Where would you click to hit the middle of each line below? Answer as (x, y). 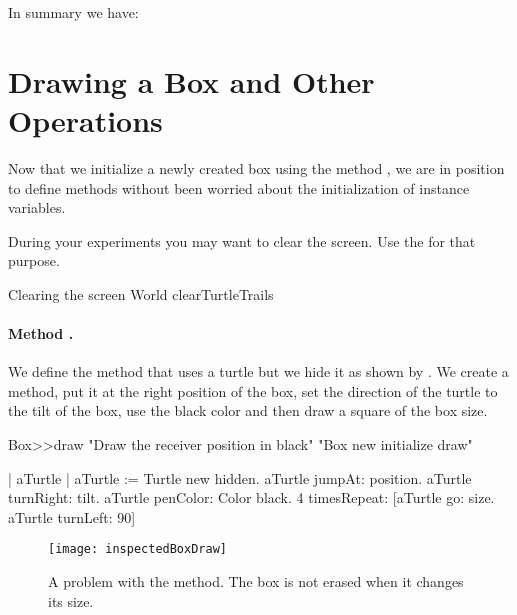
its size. (71, 600)
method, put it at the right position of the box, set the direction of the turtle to (253, 390)
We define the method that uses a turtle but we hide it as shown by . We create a (258, 371)
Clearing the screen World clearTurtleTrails (141, 293)
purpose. (34, 260)
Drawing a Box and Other (191, 80)
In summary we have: (73, 12)
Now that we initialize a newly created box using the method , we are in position (256, 167)
